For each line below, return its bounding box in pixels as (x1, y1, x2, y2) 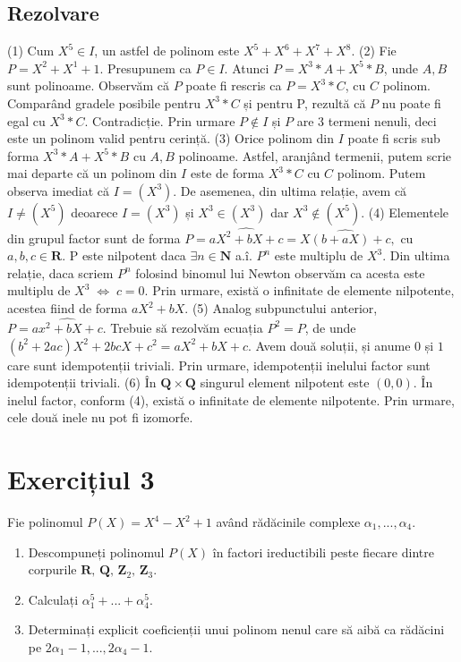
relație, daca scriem (7, 263, 114, 282)
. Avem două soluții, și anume (247, 335, 411, 354)
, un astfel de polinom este (94, 41, 240, 60)
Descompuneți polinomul (28, 542, 165, 561)
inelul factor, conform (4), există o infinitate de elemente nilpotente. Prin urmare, (7, 390, 455, 409)
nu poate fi (381, 93, 441, 112)
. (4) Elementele (361, 202, 449, 221)
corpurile (28, 560, 77, 579)
